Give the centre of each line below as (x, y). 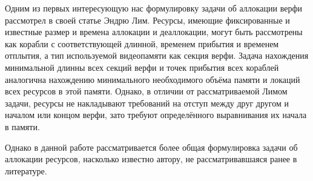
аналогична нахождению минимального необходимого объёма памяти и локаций (153, 79)
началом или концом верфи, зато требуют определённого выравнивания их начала (156, 115)
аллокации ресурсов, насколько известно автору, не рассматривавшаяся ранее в (151, 159)
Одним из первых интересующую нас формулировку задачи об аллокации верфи (153, 8)
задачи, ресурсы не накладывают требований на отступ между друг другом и (147, 103)
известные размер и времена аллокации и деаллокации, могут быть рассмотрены (154, 32)
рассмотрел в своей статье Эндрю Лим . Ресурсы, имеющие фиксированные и (147, 20)
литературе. (26, 170)
